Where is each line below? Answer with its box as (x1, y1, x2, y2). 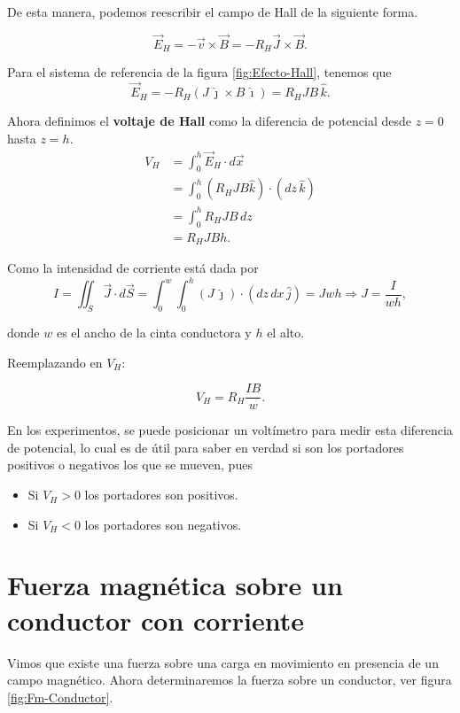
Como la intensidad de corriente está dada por (7, 259, 259, 277)
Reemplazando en (7, 353, 103, 371)
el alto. (267, 323, 305, 342)
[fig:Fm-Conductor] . (7, 687, 113, 706)
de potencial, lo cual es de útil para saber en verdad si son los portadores (7, 438, 404, 456)
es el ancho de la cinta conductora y (56, 323, 252, 342)
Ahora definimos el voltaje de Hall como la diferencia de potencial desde (7, 112, 411, 130)
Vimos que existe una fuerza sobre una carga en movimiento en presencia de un (7, 653, 439, 671)
